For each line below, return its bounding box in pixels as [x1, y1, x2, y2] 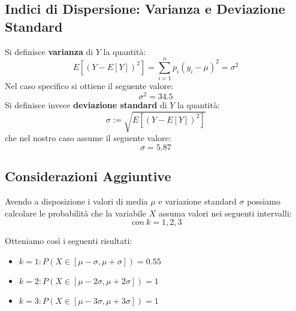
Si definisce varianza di [5, 45, 93, 57]
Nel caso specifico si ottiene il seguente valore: [5, 80, 174, 92]
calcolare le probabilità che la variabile [5, 206, 146, 219]
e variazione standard [158, 194, 237, 207]
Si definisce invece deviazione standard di [5, 98, 167, 111]
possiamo [247, 194, 280, 207]
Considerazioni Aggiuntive [5, 167, 171, 185]
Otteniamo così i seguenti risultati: [5, 234, 132, 247]
